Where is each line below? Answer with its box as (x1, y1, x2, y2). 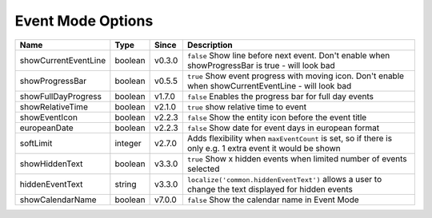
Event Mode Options (14, 12, 154, 30)
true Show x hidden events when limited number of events (186, 153, 407, 164)
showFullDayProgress (19, 90, 102, 101)
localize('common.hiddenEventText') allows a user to (186, 173, 382, 184)
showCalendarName (19, 194, 97, 205)
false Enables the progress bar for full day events (186, 90, 374, 101)
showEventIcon (19, 112, 78, 123)
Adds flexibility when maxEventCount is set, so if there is (186, 133, 392, 144)
